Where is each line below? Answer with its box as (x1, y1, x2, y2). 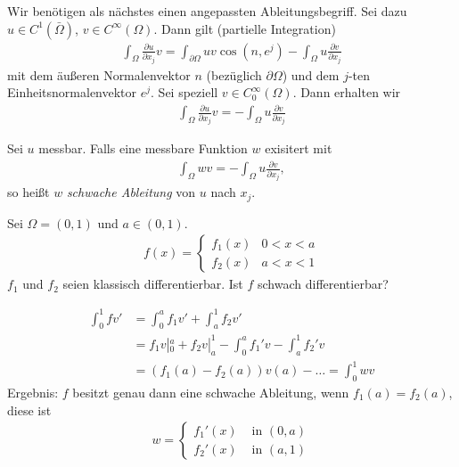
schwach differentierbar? (257, 274, 389, 293)
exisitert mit (265, 139, 332, 158)
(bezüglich (206, 65, 262, 84)
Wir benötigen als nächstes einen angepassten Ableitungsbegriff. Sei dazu (7, 2, 407, 20)
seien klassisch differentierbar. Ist (62, 274, 243, 293)
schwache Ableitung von (66, 183, 196, 201)
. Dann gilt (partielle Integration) (153, 19, 336, 37)
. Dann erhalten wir (292, 83, 401, 102)
